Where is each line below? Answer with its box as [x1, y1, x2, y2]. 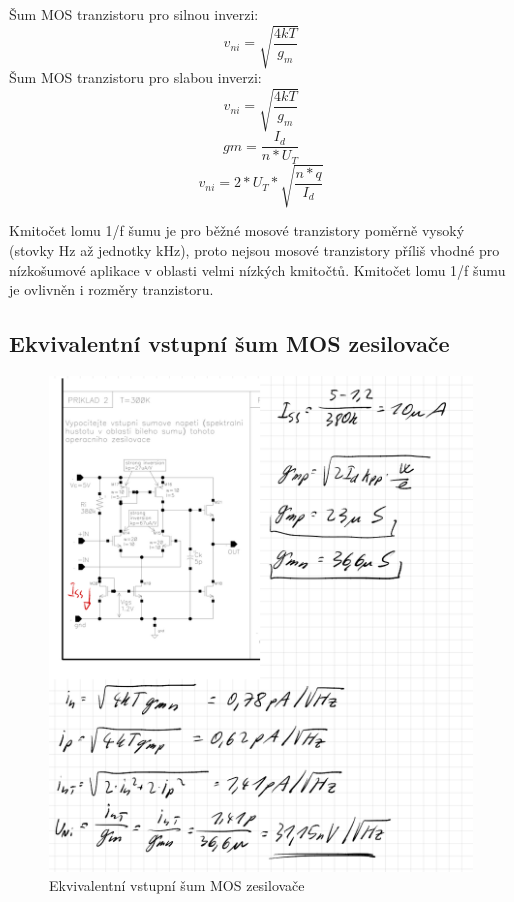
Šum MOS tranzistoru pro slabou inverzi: [9, 67, 262, 88]
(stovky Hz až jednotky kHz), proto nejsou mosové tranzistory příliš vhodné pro [9, 239, 500, 260]
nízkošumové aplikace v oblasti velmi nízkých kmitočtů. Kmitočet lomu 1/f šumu [9, 259, 506, 280]
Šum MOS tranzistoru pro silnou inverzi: [9, 4, 259, 24]
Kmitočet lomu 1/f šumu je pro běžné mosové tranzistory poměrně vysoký [9, 220, 465, 241]
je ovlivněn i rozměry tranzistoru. [9, 279, 214, 300]
